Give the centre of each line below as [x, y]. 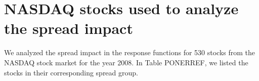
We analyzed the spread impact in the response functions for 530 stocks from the [130, 52]
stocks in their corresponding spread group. [71, 72]
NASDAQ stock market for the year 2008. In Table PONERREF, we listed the [126, 62]
